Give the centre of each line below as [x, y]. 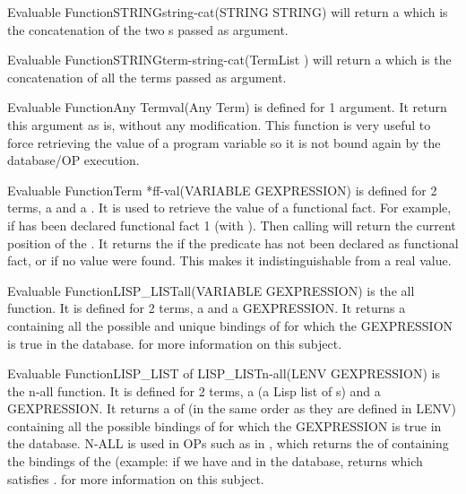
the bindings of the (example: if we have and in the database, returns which [215, 461]
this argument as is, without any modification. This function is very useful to [219, 124]
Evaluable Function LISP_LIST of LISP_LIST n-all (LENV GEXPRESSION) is [224, 373]
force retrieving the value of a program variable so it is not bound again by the [224, 142]
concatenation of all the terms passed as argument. [147, 77]
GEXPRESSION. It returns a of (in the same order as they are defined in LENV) [232, 408]
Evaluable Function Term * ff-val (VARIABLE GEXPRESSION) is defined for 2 [222, 190]
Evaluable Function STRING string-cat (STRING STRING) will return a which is [228, 12]
